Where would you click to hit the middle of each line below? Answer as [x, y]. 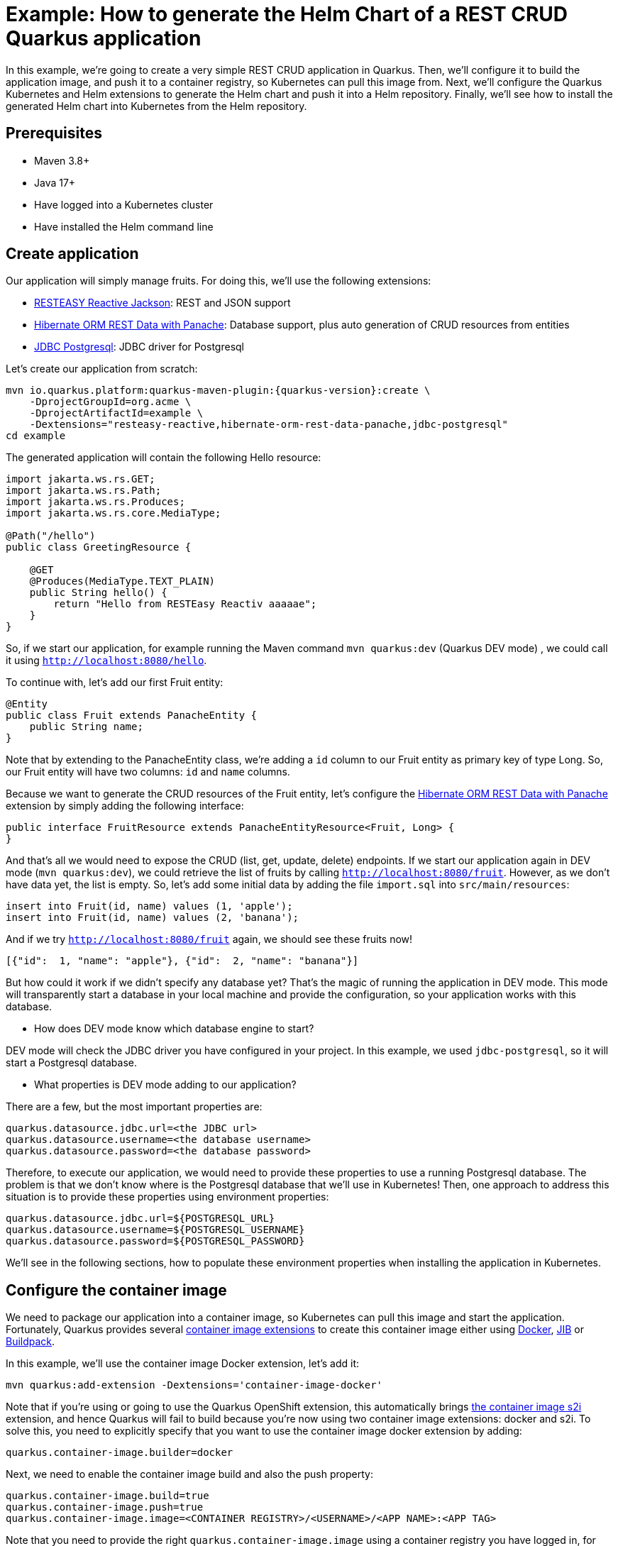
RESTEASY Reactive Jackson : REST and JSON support [162, 303]
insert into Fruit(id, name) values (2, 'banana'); [153, 918]
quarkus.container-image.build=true [107, 1496]
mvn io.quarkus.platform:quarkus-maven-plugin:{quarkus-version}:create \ [218, 391]
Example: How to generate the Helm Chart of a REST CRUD [287, 14]
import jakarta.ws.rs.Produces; [95, 502]
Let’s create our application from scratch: [102, 369]
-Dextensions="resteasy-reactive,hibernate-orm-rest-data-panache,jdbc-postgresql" [269, 425]
